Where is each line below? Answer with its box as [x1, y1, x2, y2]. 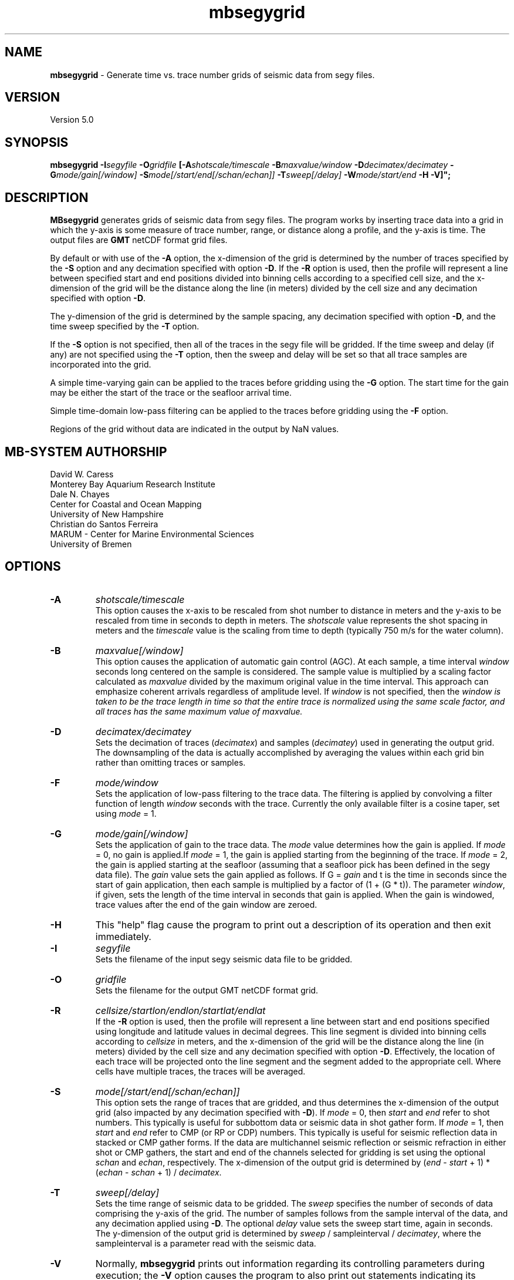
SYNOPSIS [5, 134, 69, 150]
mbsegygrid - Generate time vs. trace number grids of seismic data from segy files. [50, 69, 375, 80]
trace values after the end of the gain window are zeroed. [95, 899, 317, 910]
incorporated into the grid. [50, 359, 151, 370]
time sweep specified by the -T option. [50, 321, 199, 332]
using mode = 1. [95, 808, 157, 818]
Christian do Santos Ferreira [50, 518, 158, 529]
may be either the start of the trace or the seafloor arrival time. [50, 388, 292, 398]
